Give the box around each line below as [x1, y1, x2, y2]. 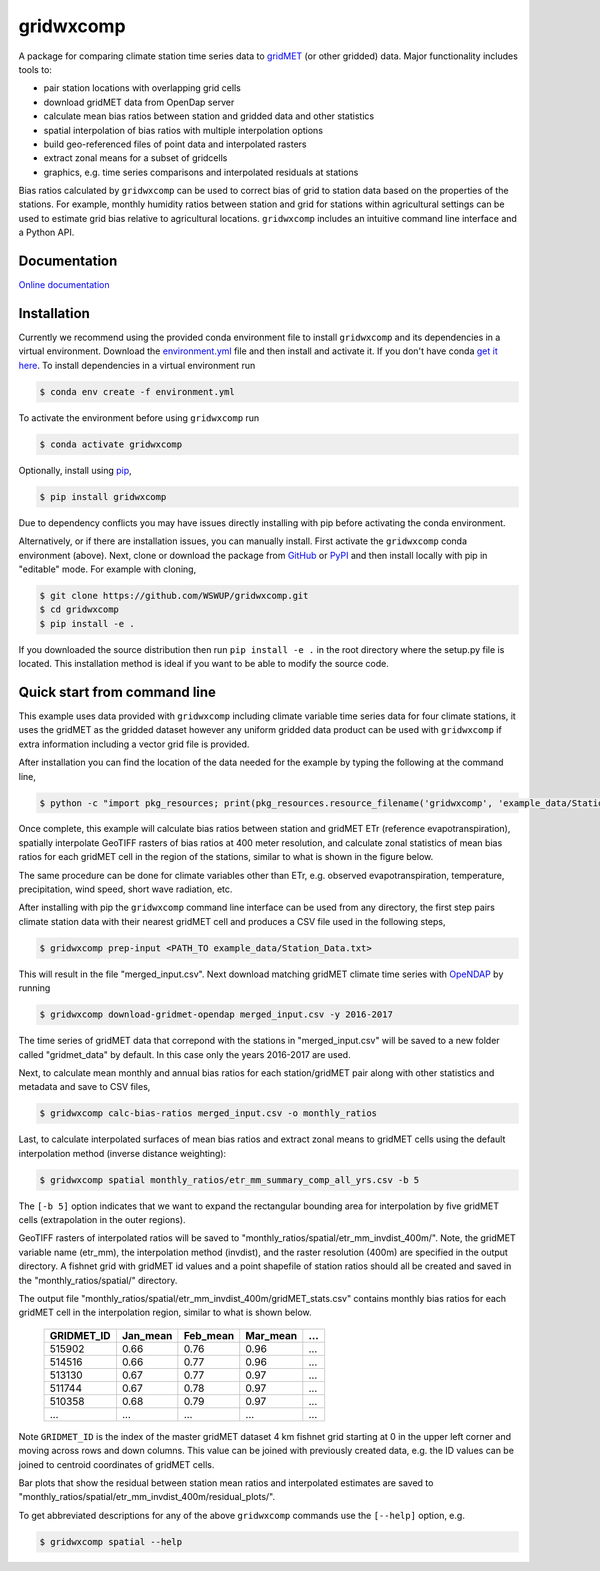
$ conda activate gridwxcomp [39, 438, 183, 450]
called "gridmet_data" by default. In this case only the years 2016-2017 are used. [18, 1048, 351, 1060]
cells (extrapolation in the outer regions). [18, 1214, 186, 1226]
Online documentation [18, 279, 110, 291]
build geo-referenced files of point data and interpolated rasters [43, 138, 307, 150]
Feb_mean [183, 1328, 235, 1342]
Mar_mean [245, 1328, 298, 1342]
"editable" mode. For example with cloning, [18, 563, 197, 575]
